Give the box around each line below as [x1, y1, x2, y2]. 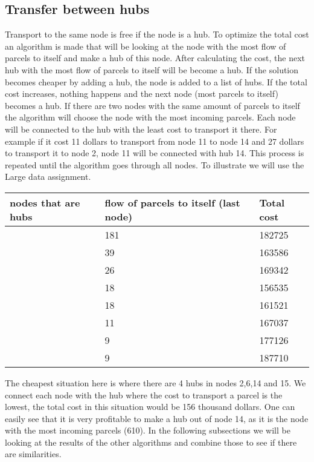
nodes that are [10, 195, 80, 210]
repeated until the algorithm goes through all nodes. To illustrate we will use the [5, 158, 304, 171]
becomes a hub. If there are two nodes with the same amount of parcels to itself [5, 99, 300, 111]
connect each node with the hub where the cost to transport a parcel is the [5, 388, 283, 401]
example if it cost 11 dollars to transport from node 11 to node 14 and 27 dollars [5, 134, 304, 147]
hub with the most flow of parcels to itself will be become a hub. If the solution [5, 63, 299, 76]
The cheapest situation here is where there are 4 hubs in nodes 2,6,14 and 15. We [5, 376, 306, 389]
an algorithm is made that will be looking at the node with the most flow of [5, 39, 286, 52]
